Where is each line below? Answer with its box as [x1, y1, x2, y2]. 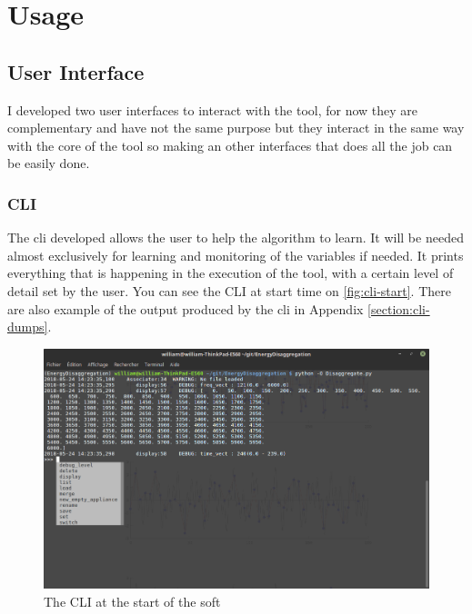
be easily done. [7, 153, 90, 173]
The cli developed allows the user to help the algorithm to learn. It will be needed [7, 228, 464, 247]
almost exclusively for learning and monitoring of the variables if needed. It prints [7, 245, 464, 264]
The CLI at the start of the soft [44, 591, 221, 610]
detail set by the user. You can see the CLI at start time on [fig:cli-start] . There [7, 281, 451, 300]
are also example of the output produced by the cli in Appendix [7, 299, 364, 318]
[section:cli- [367, 299, 430, 318]
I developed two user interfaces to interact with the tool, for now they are [7, 100, 418, 119]
